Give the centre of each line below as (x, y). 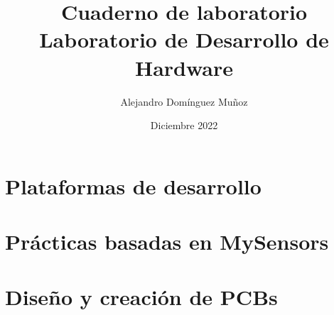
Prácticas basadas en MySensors (167, 242)
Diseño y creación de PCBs (141, 297)
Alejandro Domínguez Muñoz (184, 101)
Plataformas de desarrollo (133, 186)
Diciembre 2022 (184, 125)
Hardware (184, 67)
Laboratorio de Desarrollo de (184, 39)
